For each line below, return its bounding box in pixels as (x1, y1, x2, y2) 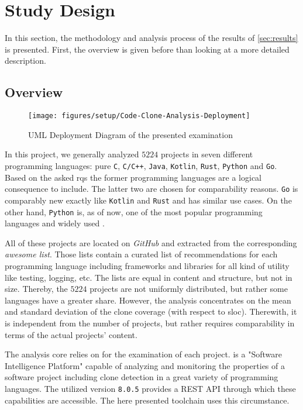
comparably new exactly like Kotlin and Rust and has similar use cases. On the (5, 194, 292, 206)
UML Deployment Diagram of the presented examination (28, 128, 233, 140)
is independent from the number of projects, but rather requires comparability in (5, 316, 295, 329)
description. (5, 54, 46, 67)
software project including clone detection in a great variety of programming (5, 371, 278, 383)
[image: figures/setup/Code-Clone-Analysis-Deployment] (28, 112, 250, 120)
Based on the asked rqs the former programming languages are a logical (5, 171, 261, 183)
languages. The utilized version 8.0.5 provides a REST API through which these (5, 382, 296, 394)
